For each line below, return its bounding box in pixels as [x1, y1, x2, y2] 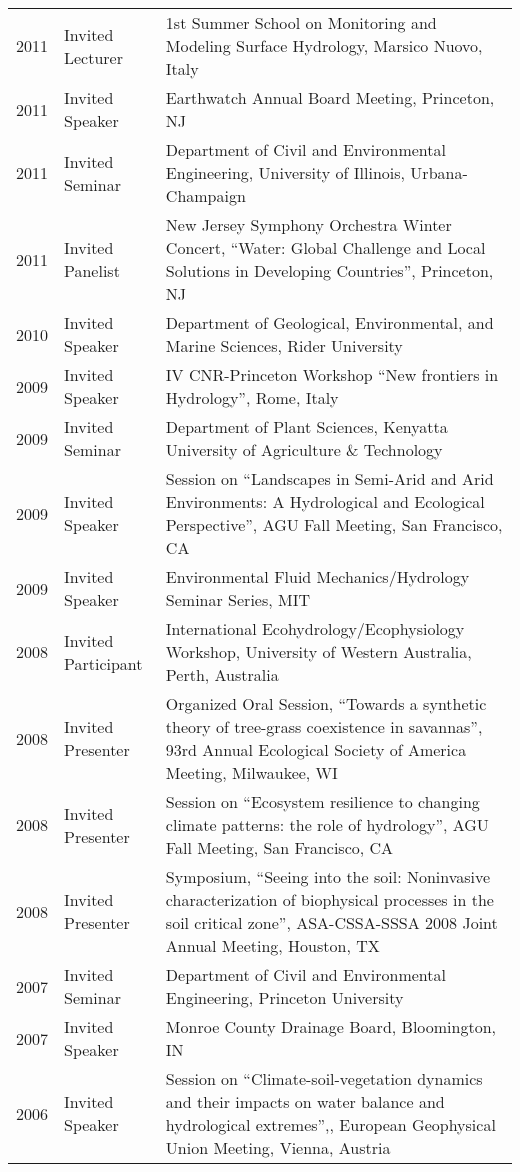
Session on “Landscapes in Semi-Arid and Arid [165, 467, 494, 490]
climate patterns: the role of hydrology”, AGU [165, 813, 489, 836]
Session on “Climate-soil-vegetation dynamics [165, 1067, 483, 1090]
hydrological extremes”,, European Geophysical [165, 1113, 496, 1136]
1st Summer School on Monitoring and [165, 11, 437, 34]
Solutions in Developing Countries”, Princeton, [165, 259, 494, 282]
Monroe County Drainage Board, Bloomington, [165, 1015, 497, 1038]
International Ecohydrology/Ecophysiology [165, 617, 465, 640]
